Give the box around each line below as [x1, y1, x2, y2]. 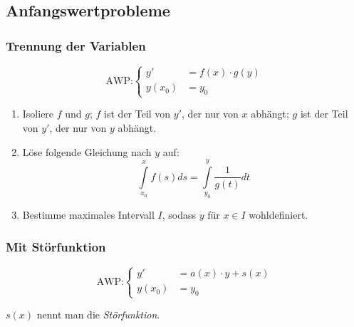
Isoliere [22, 106, 54, 121]
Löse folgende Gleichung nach [22, 144, 152, 159]
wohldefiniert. [249, 207, 308, 222]
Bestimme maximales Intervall [22, 207, 155, 222]
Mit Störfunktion [6, 237, 106, 255]
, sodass [162, 207, 196, 222]
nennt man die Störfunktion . [36, 307, 160, 322]
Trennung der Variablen [6, 36, 146, 54]
